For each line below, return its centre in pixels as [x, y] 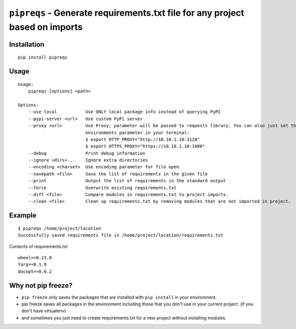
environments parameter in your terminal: [138, 132]
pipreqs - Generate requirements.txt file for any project [127, 13]
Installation [27, 44]
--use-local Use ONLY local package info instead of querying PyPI [124, 112]
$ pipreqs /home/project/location [59, 228]
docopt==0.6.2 [35, 271]
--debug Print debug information [87, 153]
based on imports [46, 27]
